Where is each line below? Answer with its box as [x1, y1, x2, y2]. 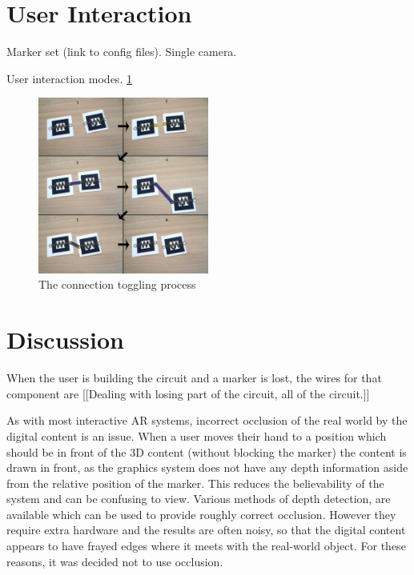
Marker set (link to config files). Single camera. [6, 43, 237, 60]
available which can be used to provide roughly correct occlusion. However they [6, 505, 396, 522]
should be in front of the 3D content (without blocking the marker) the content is [6, 443, 407, 460]
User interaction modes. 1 [6, 70, 132, 86]
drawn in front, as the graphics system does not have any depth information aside [6, 459, 408, 476]
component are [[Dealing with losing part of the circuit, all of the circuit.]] [6, 385, 370, 401]
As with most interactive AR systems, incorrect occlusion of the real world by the [6, 412, 408, 429]
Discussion [6, 323, 124, 356]
